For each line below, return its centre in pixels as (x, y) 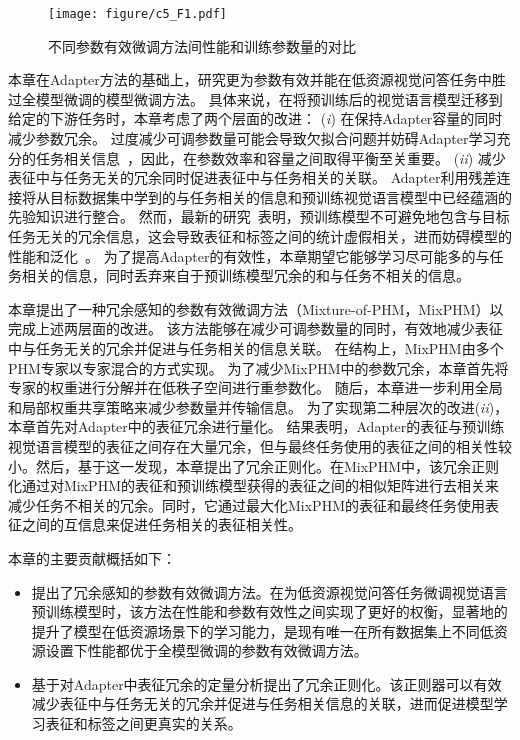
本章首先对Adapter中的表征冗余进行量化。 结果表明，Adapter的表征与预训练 (256, 426)
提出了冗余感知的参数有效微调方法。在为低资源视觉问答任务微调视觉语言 (269, 591)
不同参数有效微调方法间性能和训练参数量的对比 (202, 45)
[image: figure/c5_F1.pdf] (137, 14)
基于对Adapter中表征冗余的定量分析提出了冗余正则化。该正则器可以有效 (266, 683)
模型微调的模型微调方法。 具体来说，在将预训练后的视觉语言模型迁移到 (269, 98)
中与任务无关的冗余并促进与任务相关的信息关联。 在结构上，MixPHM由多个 (256, 347)
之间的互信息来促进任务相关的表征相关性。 (161, 524)
